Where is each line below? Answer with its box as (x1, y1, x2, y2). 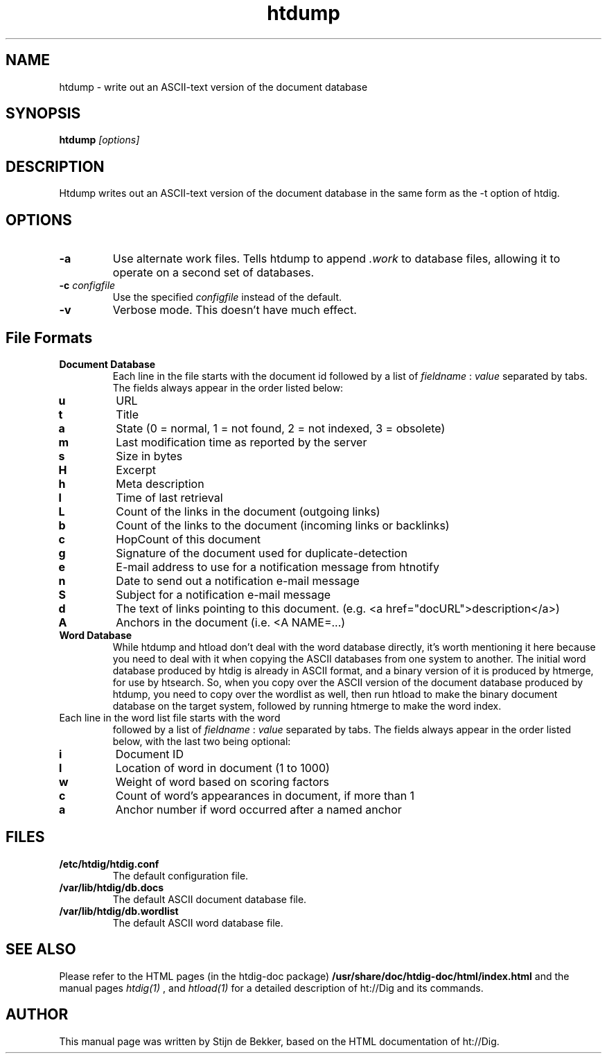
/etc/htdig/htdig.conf (59, 857, 159, 870)
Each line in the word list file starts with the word (59, 711, 281, 724)
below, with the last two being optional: (112, 735, 291, 747)
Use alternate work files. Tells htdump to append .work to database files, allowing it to (112, 252, 561, 266)
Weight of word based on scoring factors (115, 774, 329, 789)
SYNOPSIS (6, 105, 81, 123)
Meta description (116, 476, 204, 491)
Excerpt (116, 462, 157, 477)
